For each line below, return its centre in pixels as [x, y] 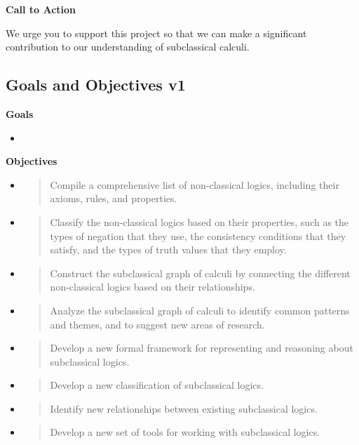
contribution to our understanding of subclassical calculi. [128, 47]
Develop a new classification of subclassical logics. [157, 385]
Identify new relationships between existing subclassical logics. [184, 408]
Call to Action [41, 9]
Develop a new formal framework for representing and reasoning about [202, 348]
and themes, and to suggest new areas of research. [157, 324]
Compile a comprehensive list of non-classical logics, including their [195, 184]
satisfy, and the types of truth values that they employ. [168, 250]
